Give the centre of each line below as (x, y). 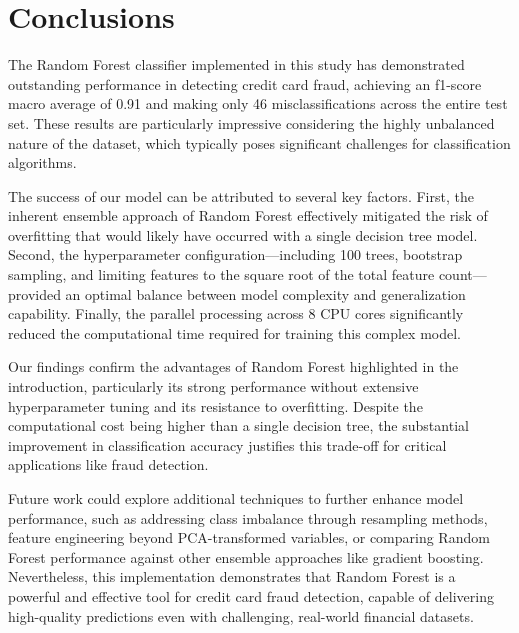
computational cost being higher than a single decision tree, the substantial (238, 425)
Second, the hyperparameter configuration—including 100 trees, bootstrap (235, 254)
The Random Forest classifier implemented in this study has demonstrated (236, 64)
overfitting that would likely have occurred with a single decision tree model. (243, 234)
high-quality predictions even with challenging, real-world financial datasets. (241, 615)
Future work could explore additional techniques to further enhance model (236, 498)
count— (462, 274)
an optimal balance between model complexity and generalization (265, 293)
